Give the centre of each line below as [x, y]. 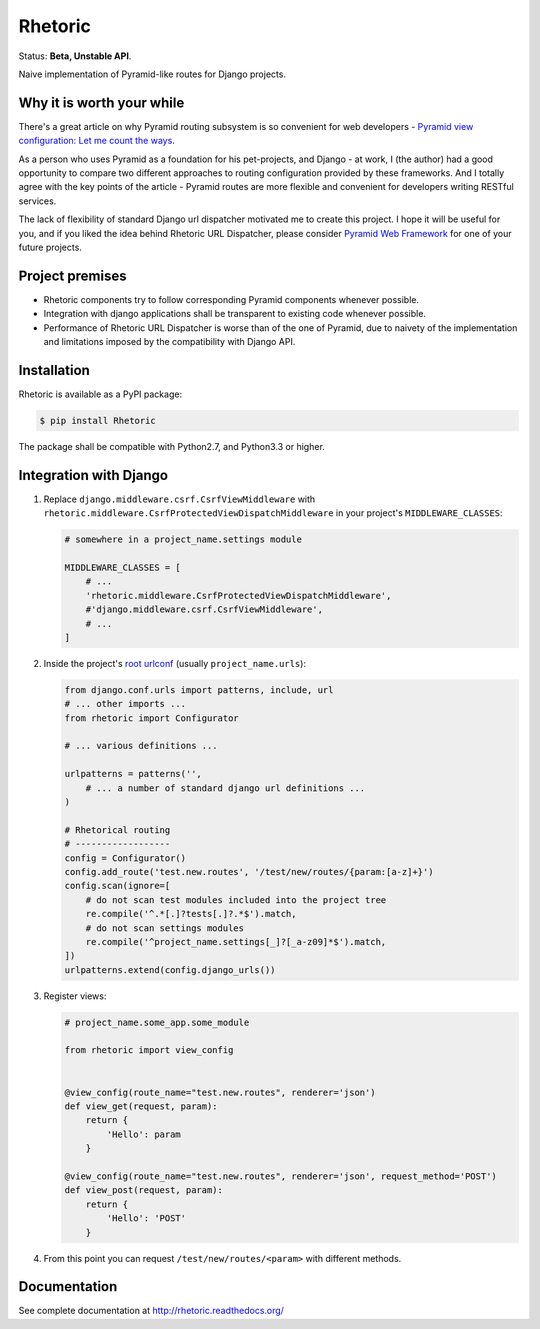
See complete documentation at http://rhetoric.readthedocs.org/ [151, 1311]
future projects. [50, 247]
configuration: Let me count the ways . [96, 141]
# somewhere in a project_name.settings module [183, 539]
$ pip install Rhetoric [98, 420]
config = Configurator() [125, 858]
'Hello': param [144, 1134]
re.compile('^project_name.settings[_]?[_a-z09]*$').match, [236, 941]
